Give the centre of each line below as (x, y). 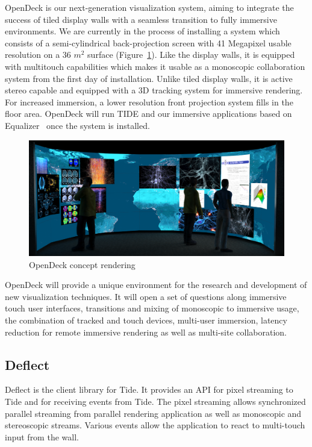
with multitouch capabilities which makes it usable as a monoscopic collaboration (155, 66)
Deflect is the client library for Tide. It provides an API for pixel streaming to (149, 389)
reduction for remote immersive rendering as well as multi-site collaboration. (146, 332)
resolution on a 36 (38, 55)
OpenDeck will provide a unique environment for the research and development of (156, 285)
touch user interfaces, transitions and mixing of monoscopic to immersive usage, (152, 308)
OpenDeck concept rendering (82, 264)
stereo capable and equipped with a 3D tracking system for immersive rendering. (154, 90)
